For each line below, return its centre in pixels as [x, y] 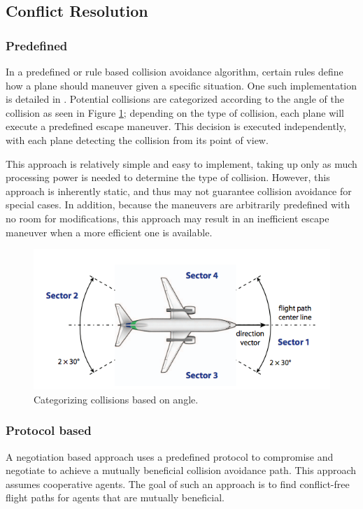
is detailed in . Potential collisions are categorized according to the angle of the [175, 99]
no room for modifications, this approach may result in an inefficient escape [168, 218]
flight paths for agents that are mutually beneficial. [115, 497]
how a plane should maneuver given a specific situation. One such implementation [181, 85]
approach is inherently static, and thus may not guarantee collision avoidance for [179, 191]
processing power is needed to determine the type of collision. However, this [168, 177]
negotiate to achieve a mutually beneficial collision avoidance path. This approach [181, 470]
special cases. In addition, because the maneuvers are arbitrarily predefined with [178, 205]
